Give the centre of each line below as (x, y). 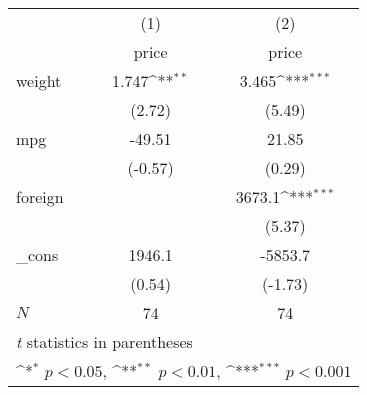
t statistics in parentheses (104, 341)
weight (39, 80)
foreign (40, 196)
